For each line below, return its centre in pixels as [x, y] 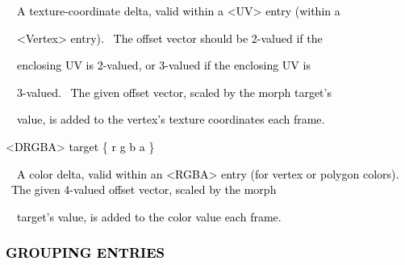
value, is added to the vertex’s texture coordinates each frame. [171, 119]
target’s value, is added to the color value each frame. [149, 216]
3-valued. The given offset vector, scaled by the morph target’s [174, 92]
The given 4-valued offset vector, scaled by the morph [144, 189]
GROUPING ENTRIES [86, 252]
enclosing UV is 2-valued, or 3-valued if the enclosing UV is [163, 65]
